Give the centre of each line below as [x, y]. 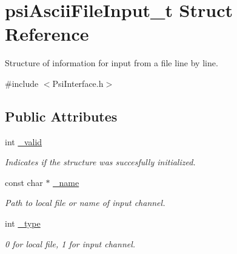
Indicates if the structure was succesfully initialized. [100, 162]
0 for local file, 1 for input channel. [70, 243]
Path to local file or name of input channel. [85, 203]
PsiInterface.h [78, 83]
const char [24, 182]
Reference [47, 34]
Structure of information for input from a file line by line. [112, 63]
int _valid [24, 141]
